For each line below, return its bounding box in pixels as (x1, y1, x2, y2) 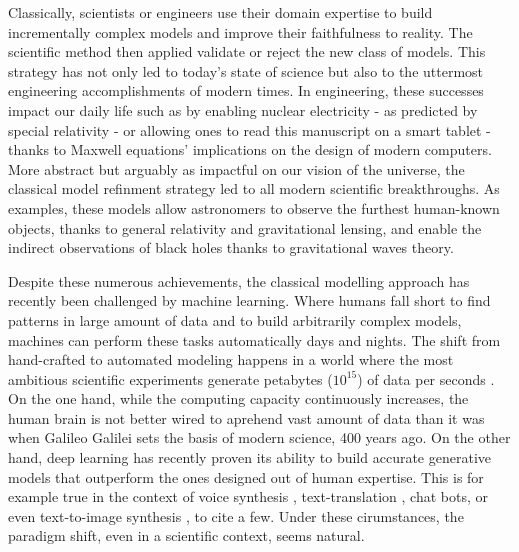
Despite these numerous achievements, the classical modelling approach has (8, 270, 470, 291)
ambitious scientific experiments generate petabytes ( (8, 368, 333, 389)
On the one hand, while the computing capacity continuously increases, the (8, 388, 469, 409)
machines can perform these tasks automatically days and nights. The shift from (8, 329, 501, 350)
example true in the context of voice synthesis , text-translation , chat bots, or (8, 486, 488, 507)
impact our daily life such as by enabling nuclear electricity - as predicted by (8, 99, 478, 120)
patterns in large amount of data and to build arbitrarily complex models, (8, 309, 462, 330)
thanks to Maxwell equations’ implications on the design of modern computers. (8, 139, 492, 160)
